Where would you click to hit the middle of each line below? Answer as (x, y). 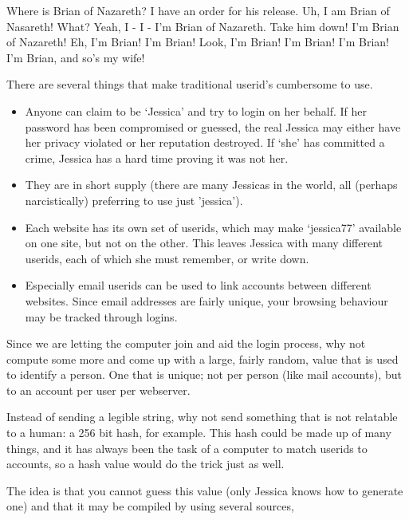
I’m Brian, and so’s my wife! (76, 57)
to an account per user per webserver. (98, 390)
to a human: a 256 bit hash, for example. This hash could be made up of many (199, 433)
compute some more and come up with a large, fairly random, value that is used (203, 358)
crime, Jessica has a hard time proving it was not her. (157, 158)
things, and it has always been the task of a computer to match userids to (187, 448)
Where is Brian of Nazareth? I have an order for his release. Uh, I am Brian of (198, 10)
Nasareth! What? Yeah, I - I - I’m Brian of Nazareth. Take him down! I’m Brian (203, 26)
